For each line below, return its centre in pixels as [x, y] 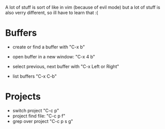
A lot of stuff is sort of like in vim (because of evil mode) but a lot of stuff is [83, 7]
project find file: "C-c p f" [39, 116]
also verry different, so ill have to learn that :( [52, 13]
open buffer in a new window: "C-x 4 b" [54, 56]
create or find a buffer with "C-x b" [49, 47]
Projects [23, 96]
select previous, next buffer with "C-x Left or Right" [66, 66]
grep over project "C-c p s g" [43, 121]
